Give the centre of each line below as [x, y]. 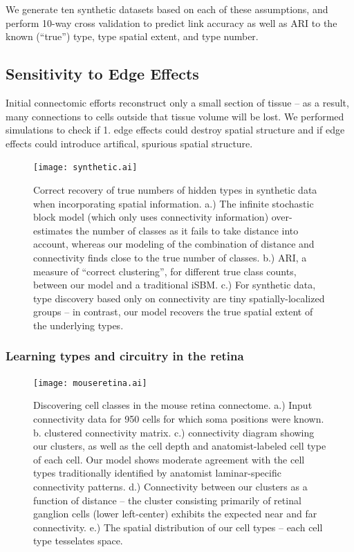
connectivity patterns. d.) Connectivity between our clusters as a [170, 486]
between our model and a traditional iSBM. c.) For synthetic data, [175, 285]
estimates [53, 230]
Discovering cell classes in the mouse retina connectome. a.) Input [173, 405]
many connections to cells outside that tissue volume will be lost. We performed [175, 116]
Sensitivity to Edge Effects [102, 74]
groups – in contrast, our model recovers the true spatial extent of [173, 312]
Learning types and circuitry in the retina [125, 356]
